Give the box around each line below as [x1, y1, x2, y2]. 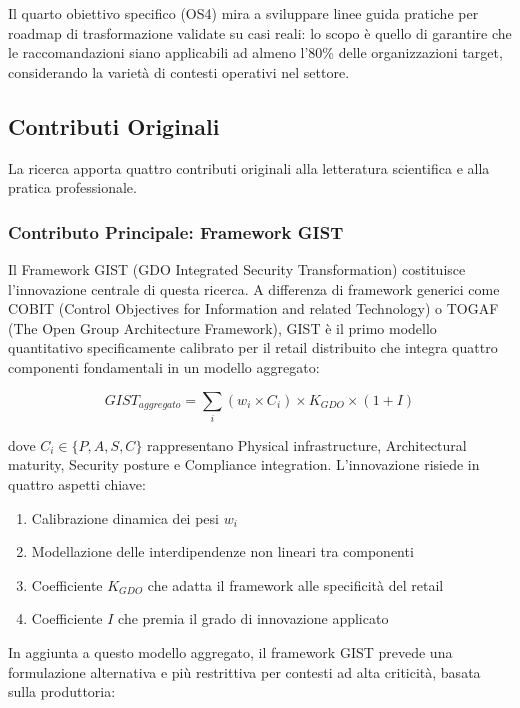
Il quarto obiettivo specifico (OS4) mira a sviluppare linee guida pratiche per [8, 3, 479, 23]
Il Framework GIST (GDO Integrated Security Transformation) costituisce [8, 258, 466, 279]
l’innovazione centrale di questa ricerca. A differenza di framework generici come [8, 278, 500, 299]
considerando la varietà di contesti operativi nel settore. [8, 61, 350, 82]
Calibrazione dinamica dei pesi [31, 507, 219, 528]
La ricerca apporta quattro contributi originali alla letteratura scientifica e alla [8, 157, 490, 178]
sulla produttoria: [8, 681, 116, 702]
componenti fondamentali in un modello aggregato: [8, 356, 320, 377]
